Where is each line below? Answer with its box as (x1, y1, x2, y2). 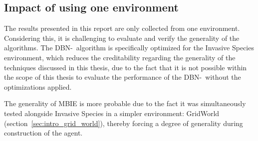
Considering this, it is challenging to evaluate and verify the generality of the (4, 32, 240, 43)
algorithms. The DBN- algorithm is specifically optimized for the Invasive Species (4, 42, 254, 53)
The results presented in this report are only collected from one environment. (4, 23, 240, 33)
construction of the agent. (4, 128, 83, 138)
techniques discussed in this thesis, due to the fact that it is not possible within (4, 62, 247, 72)
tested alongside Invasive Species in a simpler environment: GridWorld (4, 108, 220, 118)
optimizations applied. (4, 81, 72, 92)
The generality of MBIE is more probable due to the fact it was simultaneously (4, 98, 246, 109)
